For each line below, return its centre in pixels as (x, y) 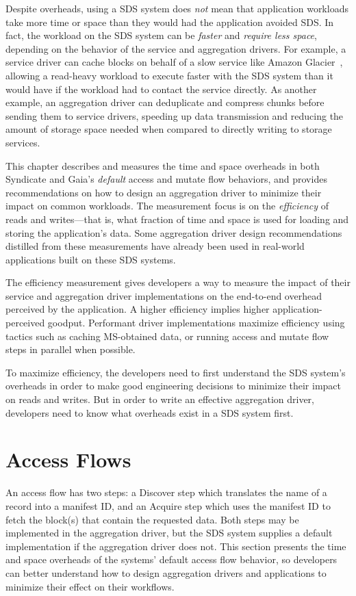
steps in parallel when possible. (71, 349)
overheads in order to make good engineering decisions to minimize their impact (174, 386)
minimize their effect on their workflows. (90, 586)
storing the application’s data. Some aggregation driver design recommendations (174, 232)
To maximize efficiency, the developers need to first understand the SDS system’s (176, 372)
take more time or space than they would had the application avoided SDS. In (170, 22)
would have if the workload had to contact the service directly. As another (161, 89)
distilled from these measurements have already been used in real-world (155, 246)
